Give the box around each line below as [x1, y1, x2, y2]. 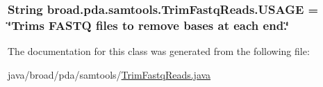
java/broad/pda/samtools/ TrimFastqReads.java [8, 67, 211, 81]
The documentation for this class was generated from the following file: [8, 44, 310, 58]
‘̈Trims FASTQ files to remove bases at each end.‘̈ [8, 16, 289, 33]
